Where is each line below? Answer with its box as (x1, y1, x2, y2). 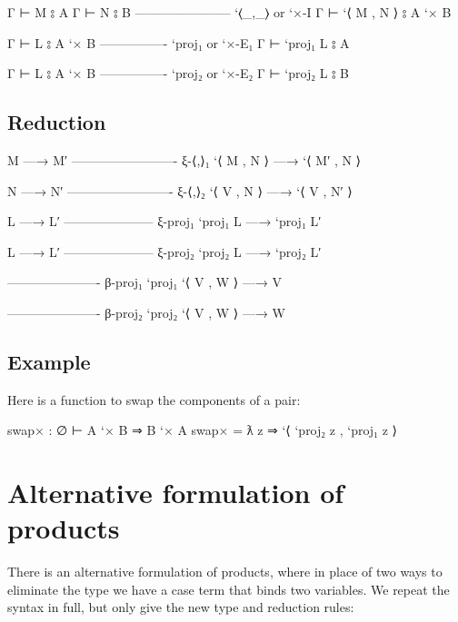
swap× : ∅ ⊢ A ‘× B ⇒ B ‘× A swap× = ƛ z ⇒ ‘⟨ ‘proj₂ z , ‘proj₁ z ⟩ (7, 420, 397, 439)
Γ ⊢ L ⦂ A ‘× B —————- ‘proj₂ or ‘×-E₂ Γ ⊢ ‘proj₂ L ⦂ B (7, 64, 349, 83)
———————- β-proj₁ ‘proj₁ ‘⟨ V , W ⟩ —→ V (7, 272, 283, 291)
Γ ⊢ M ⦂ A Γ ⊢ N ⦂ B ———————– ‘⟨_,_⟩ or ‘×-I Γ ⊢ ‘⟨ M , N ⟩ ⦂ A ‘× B (7, 3, 452, 21)
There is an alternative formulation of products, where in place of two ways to (7, 562, 443, 581)
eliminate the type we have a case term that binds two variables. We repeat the (7, 579, 450, 598)
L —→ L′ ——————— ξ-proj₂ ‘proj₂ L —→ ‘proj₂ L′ (7, 242, 322, 261)
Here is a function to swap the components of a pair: (7, 390, 301, 409)
